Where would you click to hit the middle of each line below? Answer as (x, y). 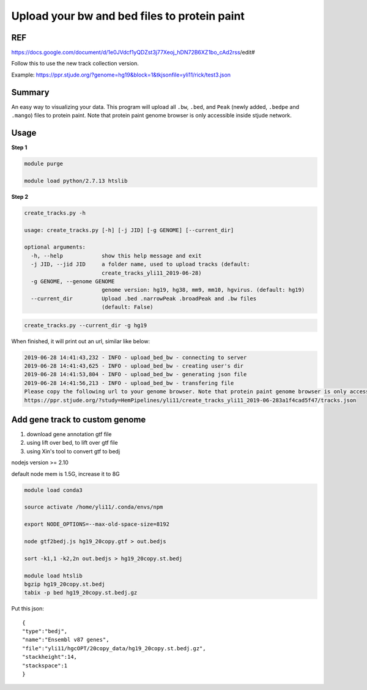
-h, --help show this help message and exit (116, 256)
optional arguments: (55, 247)
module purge (44, 164)
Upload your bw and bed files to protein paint (128, 16)
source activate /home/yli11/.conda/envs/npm (94, 507)
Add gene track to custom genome (79, 419)
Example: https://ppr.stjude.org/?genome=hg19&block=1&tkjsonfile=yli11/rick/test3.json (121, 75)
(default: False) (127, 307)
